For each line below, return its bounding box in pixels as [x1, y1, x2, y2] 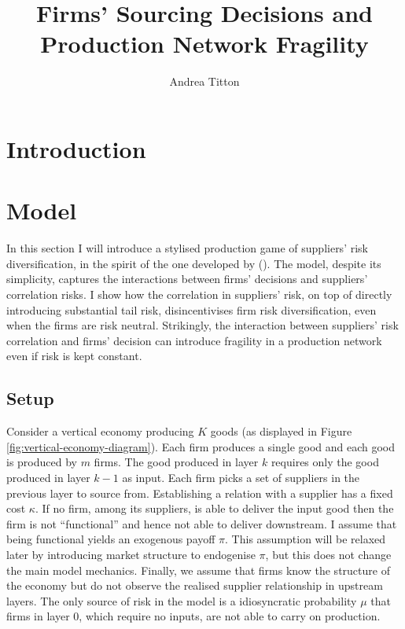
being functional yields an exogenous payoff [6, 531, 215, 547]
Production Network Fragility [40, 28, 369, 60]
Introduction [6, 132, 146, 164]
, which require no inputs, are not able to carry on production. [79, 608, 381, 624]
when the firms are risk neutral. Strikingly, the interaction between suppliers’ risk [6, 317, 399, 333]
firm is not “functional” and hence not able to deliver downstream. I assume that [6, 515, 397, 532]
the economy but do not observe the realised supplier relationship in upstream [6, 577, 383, 594]
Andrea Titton [169, 73, 240, 90]
